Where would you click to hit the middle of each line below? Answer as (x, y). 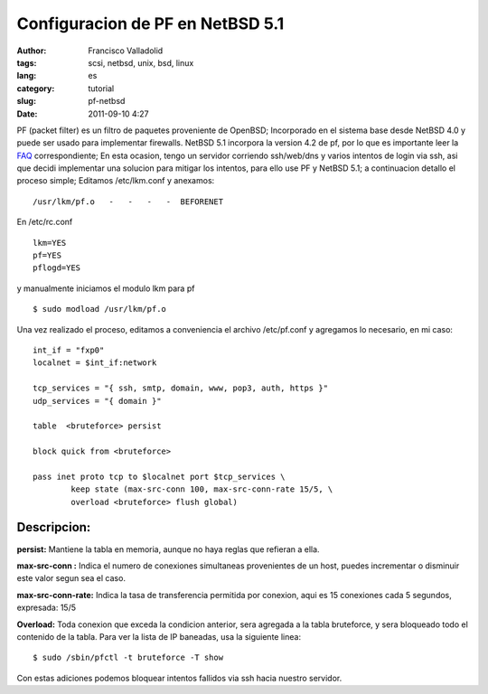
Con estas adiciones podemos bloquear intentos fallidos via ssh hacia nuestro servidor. (179, 678)
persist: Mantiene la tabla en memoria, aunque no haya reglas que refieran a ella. (168, 549)
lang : (27, 76)
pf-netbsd (107, 101)
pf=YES (47, 256)
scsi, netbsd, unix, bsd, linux (141, 62)
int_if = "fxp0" (69, 350)
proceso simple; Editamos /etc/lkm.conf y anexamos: (116, 181)
